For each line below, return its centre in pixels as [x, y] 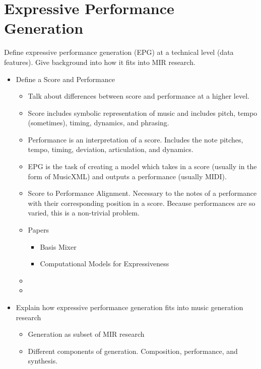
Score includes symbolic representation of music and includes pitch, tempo [143, 113]
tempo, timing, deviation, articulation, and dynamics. [111, 149]
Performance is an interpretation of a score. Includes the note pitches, [136, 139]
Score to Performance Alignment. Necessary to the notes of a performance [142, 193]
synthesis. [43, 361]
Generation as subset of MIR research [86, 334]
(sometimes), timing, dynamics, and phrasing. [99, 123]
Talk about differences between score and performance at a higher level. [139, 96]
